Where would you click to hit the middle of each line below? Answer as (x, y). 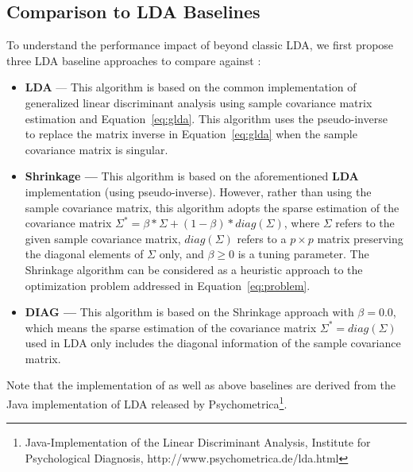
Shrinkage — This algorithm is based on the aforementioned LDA (192, 176)
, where (302, 223)
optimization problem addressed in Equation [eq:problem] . (168, 285)
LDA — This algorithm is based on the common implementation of (191, 87)
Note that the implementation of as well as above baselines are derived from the (201, 385)
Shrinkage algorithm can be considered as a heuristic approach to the (194, 269)
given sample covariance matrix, (103, 238)
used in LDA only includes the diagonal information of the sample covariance (213, 343)
